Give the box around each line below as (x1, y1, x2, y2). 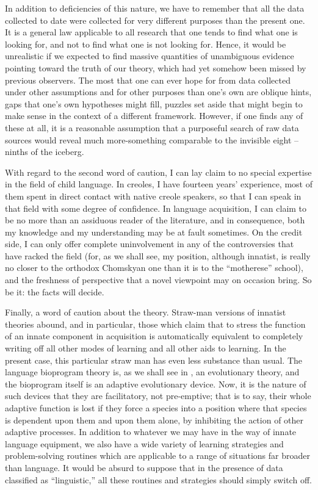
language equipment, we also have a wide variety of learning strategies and (5, 437, 284, 450)
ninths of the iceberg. (5, 145, 84, 158)
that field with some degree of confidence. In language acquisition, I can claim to (5, 201, 307, 214)
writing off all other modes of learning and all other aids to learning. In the (5, 342, 286, 355)
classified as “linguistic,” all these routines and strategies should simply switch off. (5, 473, 312, 486)
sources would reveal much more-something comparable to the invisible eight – (5, 133, 299, 146)
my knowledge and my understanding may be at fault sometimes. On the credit (5, 225, 303, 238)
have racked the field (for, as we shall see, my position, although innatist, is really (5, 249, 311, 262)
